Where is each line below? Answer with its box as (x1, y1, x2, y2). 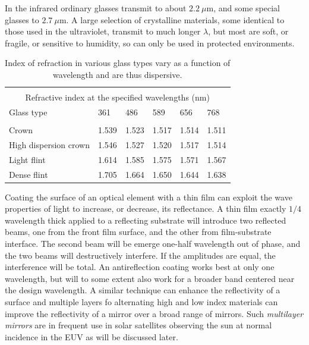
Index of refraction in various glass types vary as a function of (5, 57, 231, 69)
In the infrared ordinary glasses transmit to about (5, 2, 187, 14)
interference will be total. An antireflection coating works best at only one (5, 261, 275, 273)
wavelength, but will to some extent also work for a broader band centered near (5, 272, 295, 284)
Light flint (9, 153, 46, 165)
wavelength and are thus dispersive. (53, 68, 182, 80)
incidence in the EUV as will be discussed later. (5, 330, 178, 343)
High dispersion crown (9, 138, 90, 150)
